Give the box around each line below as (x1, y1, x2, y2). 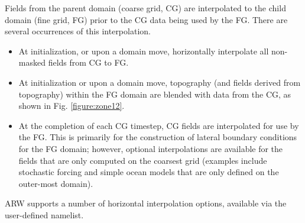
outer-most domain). (18, 177, 93, 189)
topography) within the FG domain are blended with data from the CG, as (18, 88, 291, 100)
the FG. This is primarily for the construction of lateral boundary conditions (18, 131, 297, 143)
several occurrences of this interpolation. (5, 25, 151, 37)
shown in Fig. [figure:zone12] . (18, 99, 125, 112)
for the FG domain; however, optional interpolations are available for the (18, 142, 283, 154)
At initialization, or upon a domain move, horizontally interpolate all (18, 44, 269, 57)
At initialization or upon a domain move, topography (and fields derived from (18, 76, 301, 88)
